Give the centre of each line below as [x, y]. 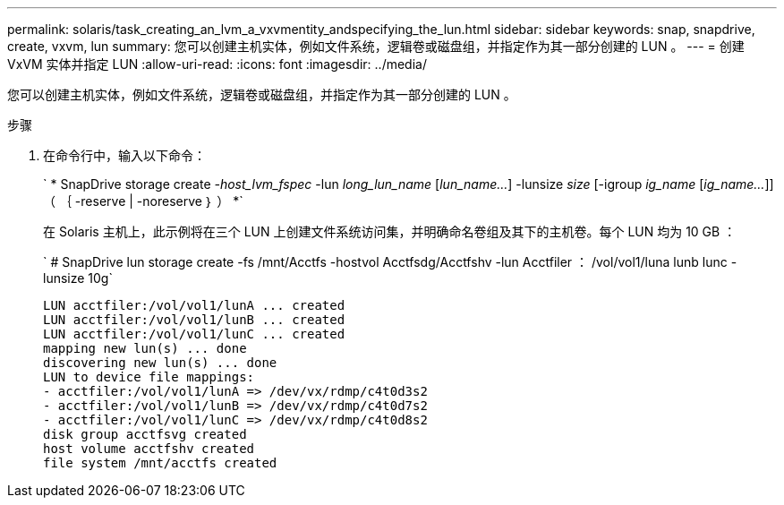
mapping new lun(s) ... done [145, 348]
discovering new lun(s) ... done [160, 363]
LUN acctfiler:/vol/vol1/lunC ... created [194, 334]
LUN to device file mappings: [149, 377]
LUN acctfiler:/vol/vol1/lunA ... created [194, 305]
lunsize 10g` [78, 278]
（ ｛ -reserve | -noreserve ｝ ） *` [143, 201]
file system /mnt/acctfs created [160, 463]
